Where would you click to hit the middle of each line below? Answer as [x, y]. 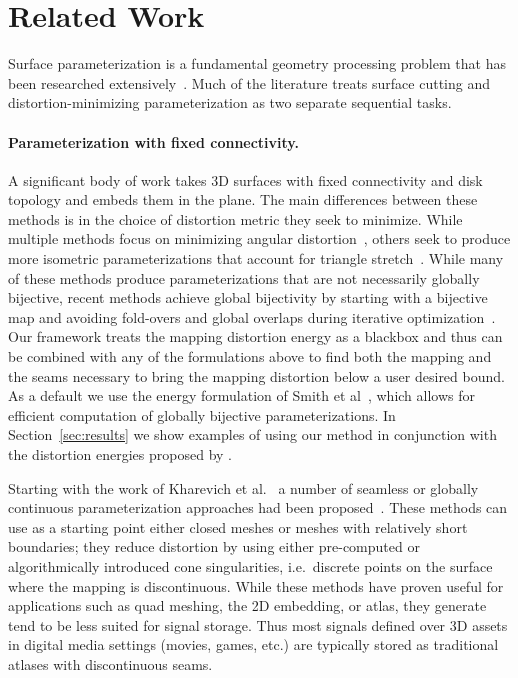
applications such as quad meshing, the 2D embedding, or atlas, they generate [247, 605]
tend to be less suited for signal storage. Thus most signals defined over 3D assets [258, 624]
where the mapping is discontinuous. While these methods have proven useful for [256, 585]
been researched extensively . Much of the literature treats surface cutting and [249, 82]
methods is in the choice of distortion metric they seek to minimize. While [235, 218]
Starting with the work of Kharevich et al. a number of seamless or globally [243, 487]
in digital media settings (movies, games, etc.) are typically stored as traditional [253, 644]
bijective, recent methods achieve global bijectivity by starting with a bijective [248, 297]
